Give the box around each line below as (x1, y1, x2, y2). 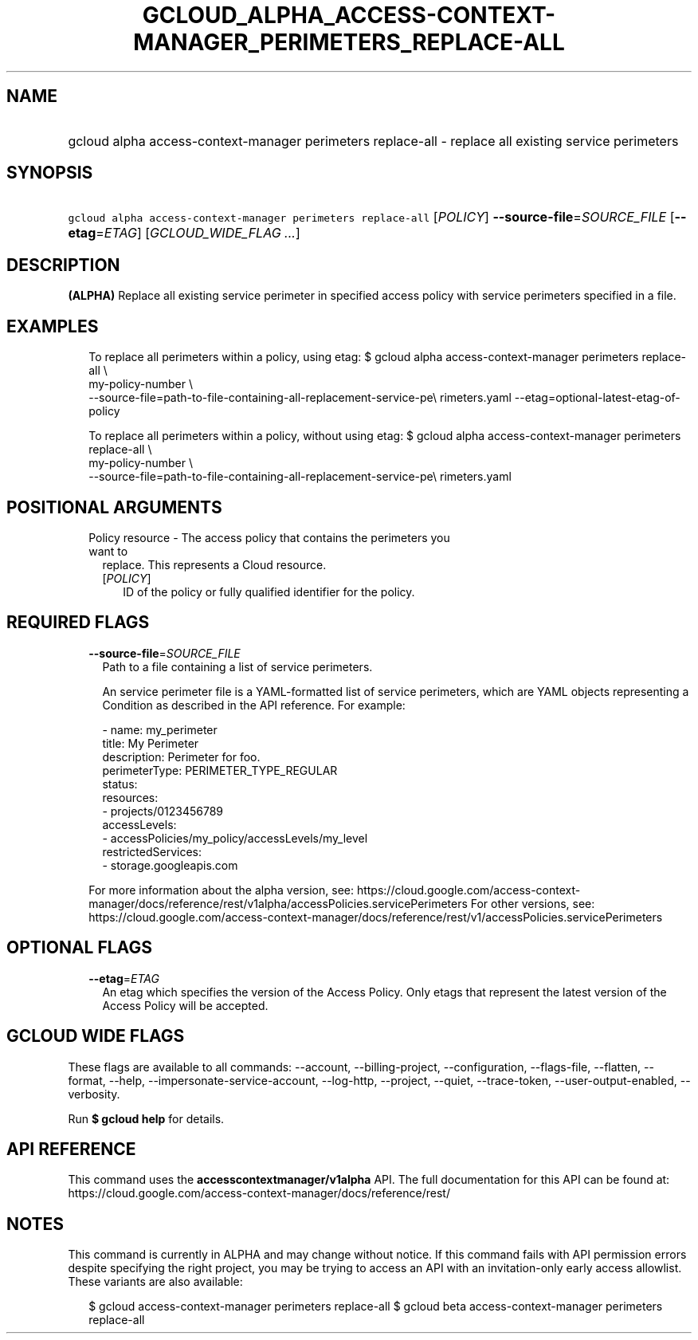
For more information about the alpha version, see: (88, 882, 354, 897)
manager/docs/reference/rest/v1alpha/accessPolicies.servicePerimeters (88, 896, 468, 910)
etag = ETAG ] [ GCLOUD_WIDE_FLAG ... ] (68, 225, 300, 242)
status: (102, 776, 138, 791)
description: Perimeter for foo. (102, 749, 261, 764)
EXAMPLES (6, 316, 99, 336)
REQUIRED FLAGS (6, 612, 150, 633)
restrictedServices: (102, 844, 202, 859)
